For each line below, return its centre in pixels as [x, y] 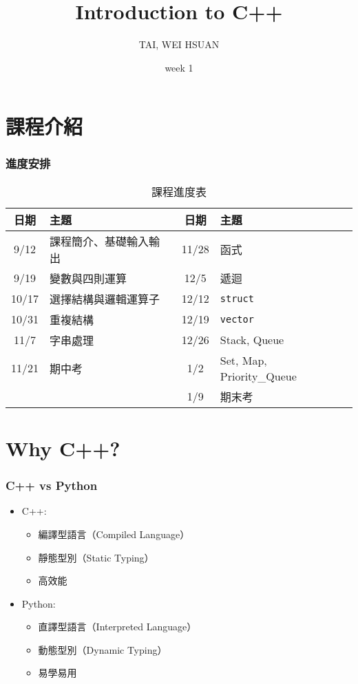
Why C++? [63, 448]
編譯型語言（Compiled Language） [114, 534]
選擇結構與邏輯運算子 [105, 299]
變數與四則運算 [88, 278]
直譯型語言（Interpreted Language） [117, 627]
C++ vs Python [52, 485]
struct [237, 298]
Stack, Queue [252, 340]
